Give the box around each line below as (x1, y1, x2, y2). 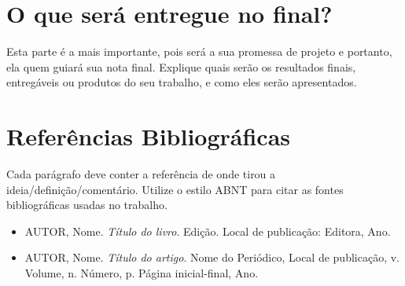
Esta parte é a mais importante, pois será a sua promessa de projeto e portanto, (6, 43, 392, 60)
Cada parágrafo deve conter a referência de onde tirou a (6, 166, 276, 182)
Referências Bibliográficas (6, 120, 291, 152)
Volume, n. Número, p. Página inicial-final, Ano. (24, 265, 259, 280)
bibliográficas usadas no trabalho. (6, 196, 168, 213)
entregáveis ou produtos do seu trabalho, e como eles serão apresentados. (6, 74, 357, 90)
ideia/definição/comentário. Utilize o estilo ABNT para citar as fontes (6, 181, 344, 197)
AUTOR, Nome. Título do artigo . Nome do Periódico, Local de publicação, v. (24, 249, 399, 266)
